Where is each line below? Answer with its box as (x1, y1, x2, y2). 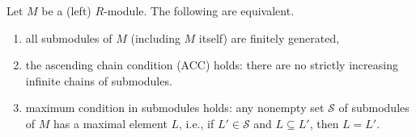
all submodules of (25, 29, 112, 46)
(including (130, 29, 180, 46)
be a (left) (41, 2, 91, 19)
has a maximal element (53, 114, 168, 131)
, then (309, 114, 339, 131)
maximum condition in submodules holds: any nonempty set (25, 99, 325, 116)
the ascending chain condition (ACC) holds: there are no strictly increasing (25, 56, 398, 73)
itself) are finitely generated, (198, 29, 340, 46)
